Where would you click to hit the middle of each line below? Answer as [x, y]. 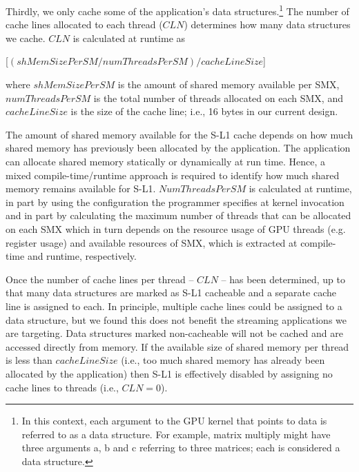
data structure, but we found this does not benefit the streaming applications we [176, 319]
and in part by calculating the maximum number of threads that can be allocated [178, 215]
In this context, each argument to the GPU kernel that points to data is [174, 421]
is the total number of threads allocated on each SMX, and [218, 98]
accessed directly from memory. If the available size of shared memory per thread [177, 346]
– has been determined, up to [283, 279]
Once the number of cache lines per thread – [100, 279]
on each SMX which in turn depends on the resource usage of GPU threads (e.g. [176, 228]
